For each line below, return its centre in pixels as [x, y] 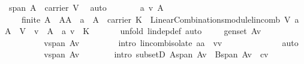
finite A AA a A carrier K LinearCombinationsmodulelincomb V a [160, 19]
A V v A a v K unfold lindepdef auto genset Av [133, 31]
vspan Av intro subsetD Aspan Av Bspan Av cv [156, 54]
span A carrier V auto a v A [86, 7]
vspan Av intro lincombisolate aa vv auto [171, 42]
